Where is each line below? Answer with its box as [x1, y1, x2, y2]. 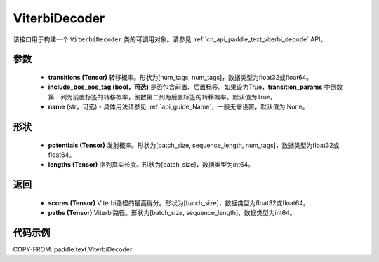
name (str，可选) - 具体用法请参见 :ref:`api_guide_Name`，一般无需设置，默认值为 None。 [48, 102, 309, 111]
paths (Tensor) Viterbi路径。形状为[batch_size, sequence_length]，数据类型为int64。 [48, 209, 296, 217]
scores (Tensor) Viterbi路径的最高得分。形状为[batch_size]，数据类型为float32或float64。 [48, 198, 310, 207]
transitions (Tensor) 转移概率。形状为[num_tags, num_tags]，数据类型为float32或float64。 [48, 73, 312, 81]
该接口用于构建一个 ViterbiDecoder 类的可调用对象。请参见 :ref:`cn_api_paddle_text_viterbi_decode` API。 [13, 35, 327, 43]
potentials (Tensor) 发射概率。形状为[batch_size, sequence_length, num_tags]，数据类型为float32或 [48, 141, 340, 149]
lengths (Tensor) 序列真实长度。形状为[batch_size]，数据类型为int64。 [48, 160, 254, 169]
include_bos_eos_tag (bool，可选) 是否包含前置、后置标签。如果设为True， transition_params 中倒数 [48, 83, 343, 91]
